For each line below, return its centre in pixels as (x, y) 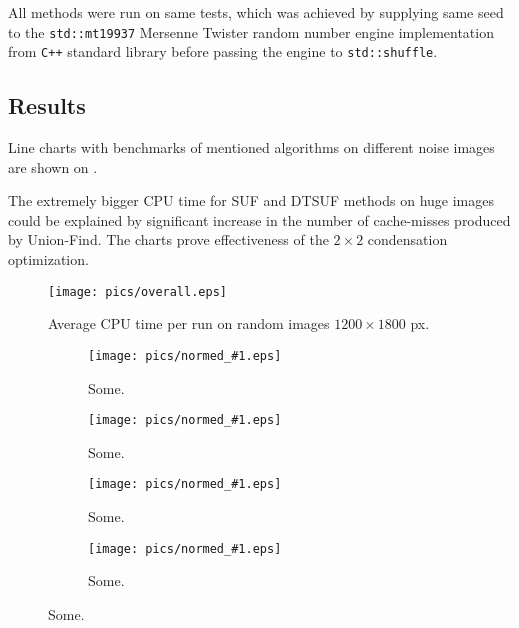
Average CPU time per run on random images (189, 323)
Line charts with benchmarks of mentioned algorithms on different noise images (251, 147)
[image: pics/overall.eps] (137, 291)
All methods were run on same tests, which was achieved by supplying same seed (256, 12)
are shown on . (53, 166)
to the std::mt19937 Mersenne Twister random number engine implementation (251, 31)
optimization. (48, 259)
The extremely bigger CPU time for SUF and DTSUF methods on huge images (251, 200)
